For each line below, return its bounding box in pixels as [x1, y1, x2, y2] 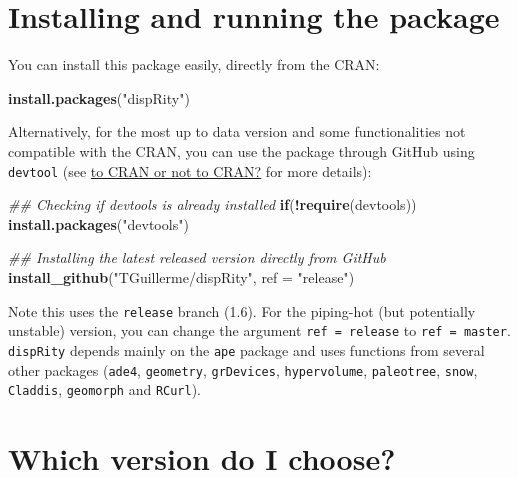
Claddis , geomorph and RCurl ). [8, 379, 202, 400]
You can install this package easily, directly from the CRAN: [8, 54, 380, 75]
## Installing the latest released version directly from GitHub [8, 247, 386, 268]
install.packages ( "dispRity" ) [8, 87, 190, 108]
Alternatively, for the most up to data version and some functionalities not [8, 121, 466, 142]
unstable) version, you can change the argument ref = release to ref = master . [8, 320, 511, 341]
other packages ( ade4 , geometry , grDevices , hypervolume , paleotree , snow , [8, 359, 478, 380]
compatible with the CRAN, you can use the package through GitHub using [8, 140, 475, 161]
